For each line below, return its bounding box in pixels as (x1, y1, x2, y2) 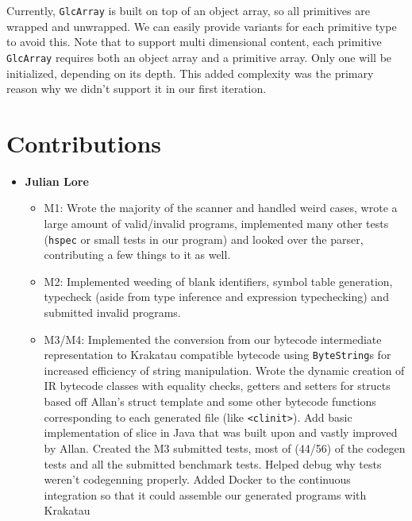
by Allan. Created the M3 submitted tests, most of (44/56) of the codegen (44, 439, 406, 456)
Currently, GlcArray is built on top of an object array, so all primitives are (6, 2, 370, 18)
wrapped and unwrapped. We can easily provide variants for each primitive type (6, 17, 397, 34)
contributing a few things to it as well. (44, 246, 231, 263)
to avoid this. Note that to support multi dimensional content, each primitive (6, 33, 382, 50)
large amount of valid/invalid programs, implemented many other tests (44, 215, 389, 231)
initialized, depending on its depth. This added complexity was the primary (6, 64, 374, 81)
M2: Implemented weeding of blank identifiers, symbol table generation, (44, 272, 393, 289)
